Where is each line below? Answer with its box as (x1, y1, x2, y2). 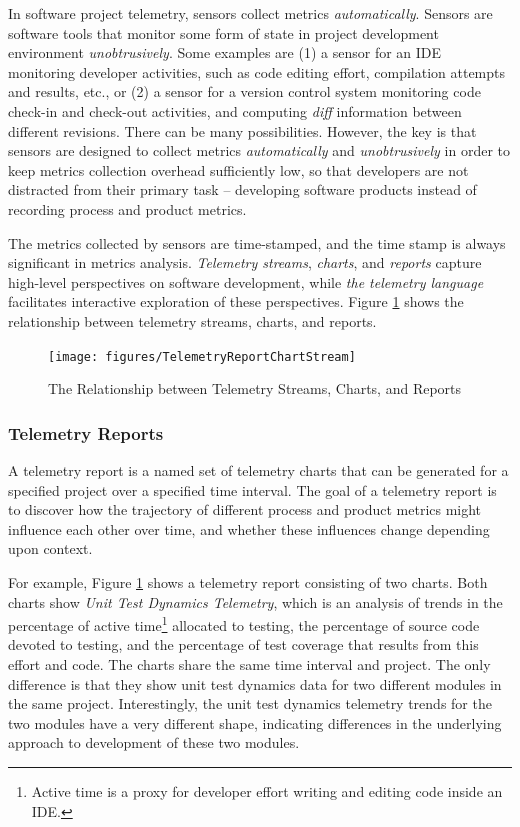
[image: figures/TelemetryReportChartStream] (48, 349, 356, 364)
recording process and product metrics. (8, 198, 247, 219)
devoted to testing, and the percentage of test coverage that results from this (8, 634, 479, 655)
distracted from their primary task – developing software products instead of (8, 179, 477, 200)
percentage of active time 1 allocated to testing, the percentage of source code (8, 612, 480, 635)
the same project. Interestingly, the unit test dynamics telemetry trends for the (8, 693, 492, 714)
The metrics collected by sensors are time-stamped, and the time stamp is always (8, 232, 506, 253)
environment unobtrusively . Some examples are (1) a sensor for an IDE (8, 42, 442, 63)
